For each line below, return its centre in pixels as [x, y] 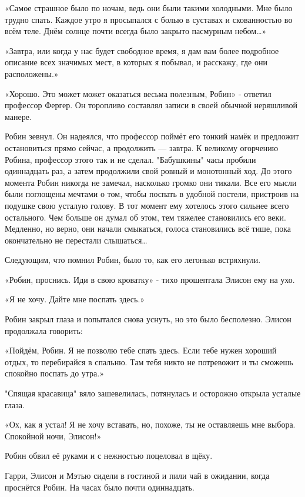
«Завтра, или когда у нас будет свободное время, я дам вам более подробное [142, 50]
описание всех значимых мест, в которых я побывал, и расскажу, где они [136, 62]
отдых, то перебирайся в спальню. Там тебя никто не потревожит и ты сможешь [149, 361]
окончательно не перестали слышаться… [76, 240]
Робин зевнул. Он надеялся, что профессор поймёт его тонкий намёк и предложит [152, 136]
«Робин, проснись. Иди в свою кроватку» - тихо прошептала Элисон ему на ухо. [150, 279]
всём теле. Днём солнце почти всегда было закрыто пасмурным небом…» [136, 31]
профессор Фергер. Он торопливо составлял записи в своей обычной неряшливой [151, 105]
